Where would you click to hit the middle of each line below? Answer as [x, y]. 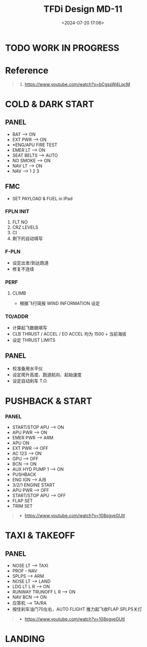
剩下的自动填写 [27, 238]
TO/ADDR [17, 316]
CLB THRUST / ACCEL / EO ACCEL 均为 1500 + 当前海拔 [69, 334]
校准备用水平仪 [27, 368]
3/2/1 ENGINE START [34, 485]
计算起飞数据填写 [30, 328]
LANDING [25, 639]
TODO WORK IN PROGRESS [62, 48]
